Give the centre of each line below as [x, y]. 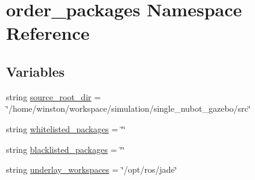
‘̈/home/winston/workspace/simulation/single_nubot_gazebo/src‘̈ [128, 108]
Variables [36, 71]
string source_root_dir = [54, 96]
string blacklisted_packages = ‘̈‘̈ [65, 149]
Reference [48, 33]
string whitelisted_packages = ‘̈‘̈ [66, 128]
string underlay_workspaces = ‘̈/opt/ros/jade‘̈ [92, 169]
